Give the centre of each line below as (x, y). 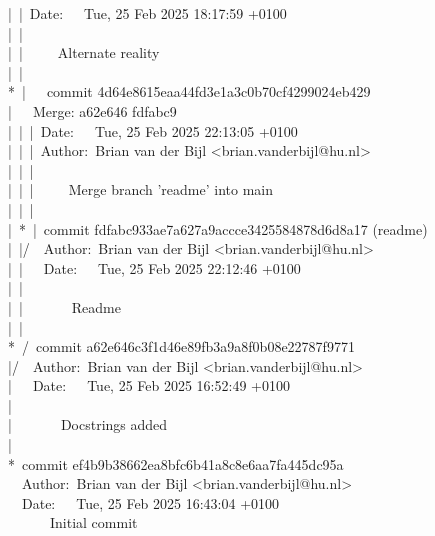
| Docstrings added (88, 424)
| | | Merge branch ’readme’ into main (141, 189)
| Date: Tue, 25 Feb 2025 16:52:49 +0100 (149, 385)
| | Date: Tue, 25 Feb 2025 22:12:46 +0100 (154, 267)
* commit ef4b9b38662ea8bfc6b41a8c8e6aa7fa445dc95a (176, 463)
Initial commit (93, 522)
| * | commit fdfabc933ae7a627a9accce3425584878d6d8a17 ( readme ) (218, 228)
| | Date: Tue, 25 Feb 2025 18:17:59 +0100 (147, 13)
